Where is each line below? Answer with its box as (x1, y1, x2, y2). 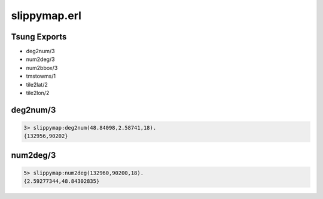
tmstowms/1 (26, 72, 56, 80)
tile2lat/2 (26, 81, 48, 88)
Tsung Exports (11, 32, 67, 42)
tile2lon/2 (26, 90, 50, 97)
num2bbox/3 (26, 64, 58, 71)
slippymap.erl (11, 9, 82, 22)
